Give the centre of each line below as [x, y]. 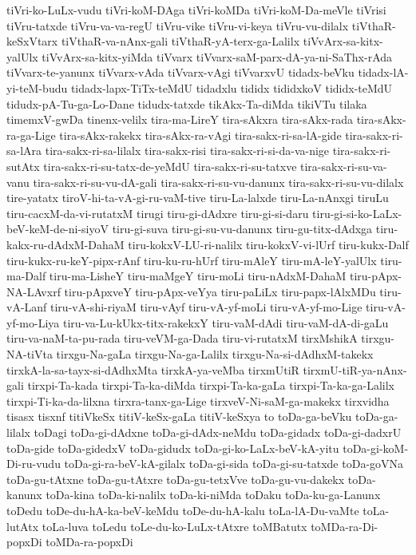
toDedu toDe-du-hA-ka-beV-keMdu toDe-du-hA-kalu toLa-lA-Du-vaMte [183, 510]
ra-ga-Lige [31, 135]
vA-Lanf [27, 307]
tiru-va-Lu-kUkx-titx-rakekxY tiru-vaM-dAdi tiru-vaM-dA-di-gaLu [226, 322]
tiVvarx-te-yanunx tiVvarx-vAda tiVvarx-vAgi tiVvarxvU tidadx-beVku [180, 72]
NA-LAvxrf [34, 291]
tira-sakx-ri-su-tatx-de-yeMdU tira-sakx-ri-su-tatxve [170, 166]
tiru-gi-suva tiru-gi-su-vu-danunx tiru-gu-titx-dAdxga [242, 229]
